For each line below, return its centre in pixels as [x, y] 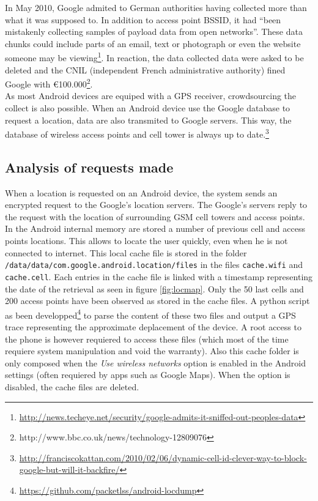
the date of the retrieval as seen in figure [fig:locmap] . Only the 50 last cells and [154, 288]
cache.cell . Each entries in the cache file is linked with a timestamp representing [159, 276]
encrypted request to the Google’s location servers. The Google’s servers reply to [156, 205]
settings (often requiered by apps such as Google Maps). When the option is [148, 375]
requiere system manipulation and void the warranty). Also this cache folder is [152, 351]
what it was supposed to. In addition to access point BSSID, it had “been [143, 19]
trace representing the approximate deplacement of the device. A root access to [153, 327]
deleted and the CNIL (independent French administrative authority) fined [145, 69]
